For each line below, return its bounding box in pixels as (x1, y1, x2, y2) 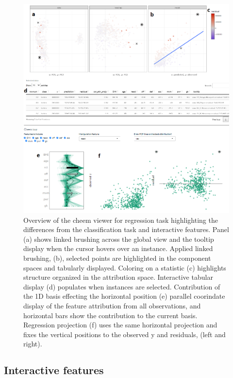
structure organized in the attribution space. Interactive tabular (23, 272, 213, 282)
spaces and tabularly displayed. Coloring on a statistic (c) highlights (23, 262, 226, 272)
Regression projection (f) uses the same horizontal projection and (23, 320, 217, 330)
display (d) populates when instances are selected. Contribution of (23, 281, 220, 291)
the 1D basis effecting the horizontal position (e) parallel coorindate (23, 291, 225, 301)
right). (23, 339, 42, 349)
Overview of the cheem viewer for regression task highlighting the (23, 215, 218, 225)
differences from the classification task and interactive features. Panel (23, 224, 229, 234)
